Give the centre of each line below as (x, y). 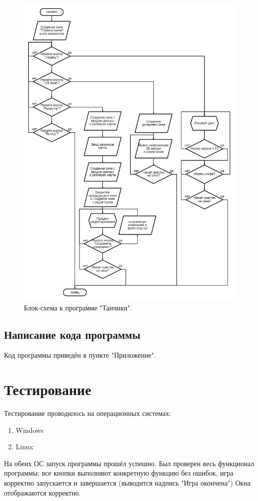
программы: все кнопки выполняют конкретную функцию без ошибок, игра (119, 473)
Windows (30, 430)
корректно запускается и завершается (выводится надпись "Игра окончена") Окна (127, 483)
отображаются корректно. (43, 492)
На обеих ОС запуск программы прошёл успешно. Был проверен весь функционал (129, 463)
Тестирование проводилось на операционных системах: (88, 413)
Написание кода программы (72, 334)
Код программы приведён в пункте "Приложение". (80, 355)
